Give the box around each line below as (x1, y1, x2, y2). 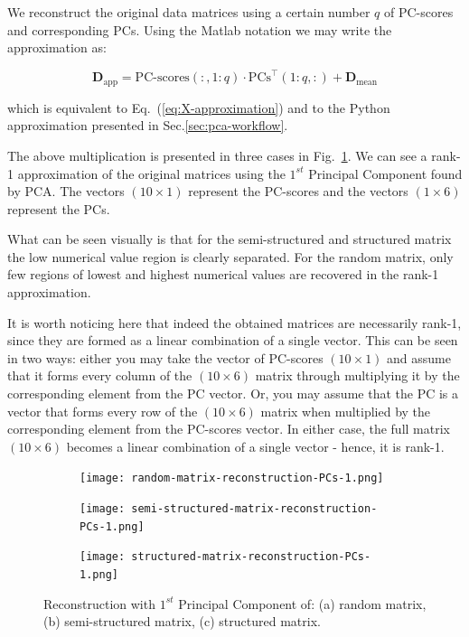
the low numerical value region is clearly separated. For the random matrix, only (7, 247, 454, 266)
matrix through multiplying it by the (255, 366, 460, 385)
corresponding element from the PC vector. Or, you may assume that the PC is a (7, 384, 459, 403)
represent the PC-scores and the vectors (188, 182, 408, 201)
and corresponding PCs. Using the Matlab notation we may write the (7, 20, 392, 39)
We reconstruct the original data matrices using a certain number (7, 3, 371, 21)
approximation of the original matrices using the (17, 164, 286, 183)
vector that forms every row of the (7, 401, 198, 420)
